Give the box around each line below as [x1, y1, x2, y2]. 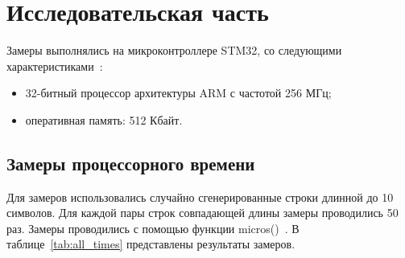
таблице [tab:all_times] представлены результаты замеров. [6, 235, 295, 252]
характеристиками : [6, 57, 103, 74]
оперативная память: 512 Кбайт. [25, 111, 183, 128]
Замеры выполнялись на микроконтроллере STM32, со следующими [6, 42, 342, 59]
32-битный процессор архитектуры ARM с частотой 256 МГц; [25, 84, 332, 101]
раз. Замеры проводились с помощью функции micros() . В [6, 219, 300, 236]
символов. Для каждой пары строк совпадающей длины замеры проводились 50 [6, 204, 399, 221]
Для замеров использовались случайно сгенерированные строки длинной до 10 [6, 188, 394, 205]
